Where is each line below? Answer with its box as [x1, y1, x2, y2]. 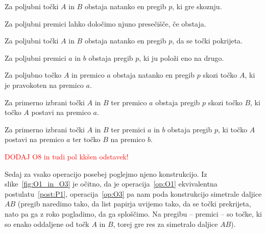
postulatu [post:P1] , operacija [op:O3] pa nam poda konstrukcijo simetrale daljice [5, 188, 262, 199]
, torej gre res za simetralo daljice [113, 218, 218, 229]
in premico [71, 69, 105, 80]
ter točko [72, 134, 101, 145]
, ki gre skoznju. [172, 1, 222, 11]
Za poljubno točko [5, 69, 62, 80]
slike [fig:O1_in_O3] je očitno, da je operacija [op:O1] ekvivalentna [5, 178, 217, 189]
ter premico [111, 97, 147, 107]
